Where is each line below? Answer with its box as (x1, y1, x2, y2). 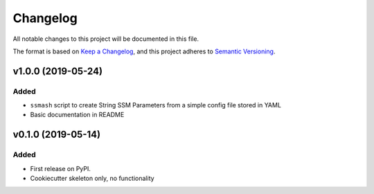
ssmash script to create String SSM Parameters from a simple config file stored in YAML (30, 101, 282, 109)
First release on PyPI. (30, 164, 91, 173)
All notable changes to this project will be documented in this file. (12, 35, 199, 43)
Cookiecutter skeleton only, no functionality (30, 174, 155, 183)
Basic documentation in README (30, 111, 125, 119)
